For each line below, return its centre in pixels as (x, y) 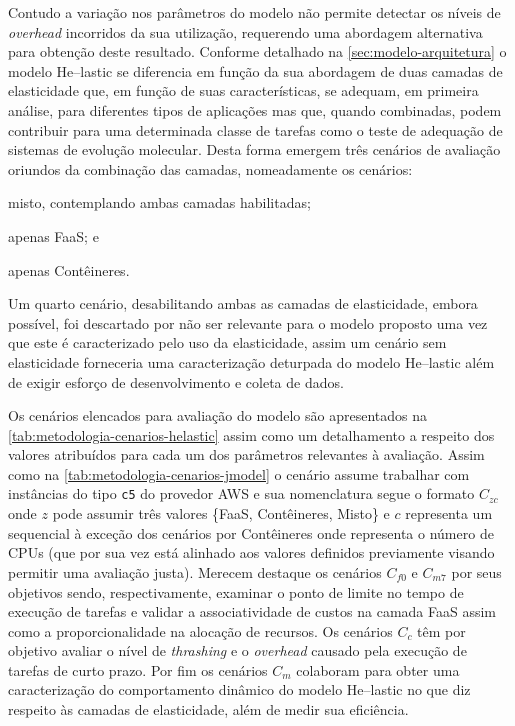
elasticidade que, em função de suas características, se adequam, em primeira (243, 90)
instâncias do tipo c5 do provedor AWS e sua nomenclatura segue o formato (241, 493)
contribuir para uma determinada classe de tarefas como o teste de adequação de (255, 129)
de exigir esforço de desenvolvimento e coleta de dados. (176, 381)
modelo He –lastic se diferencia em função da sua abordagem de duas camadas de (255, 70)
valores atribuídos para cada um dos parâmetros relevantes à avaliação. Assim (246, 454)
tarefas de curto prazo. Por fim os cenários (138, 669)
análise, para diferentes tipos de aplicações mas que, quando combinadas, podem (255, 109)
